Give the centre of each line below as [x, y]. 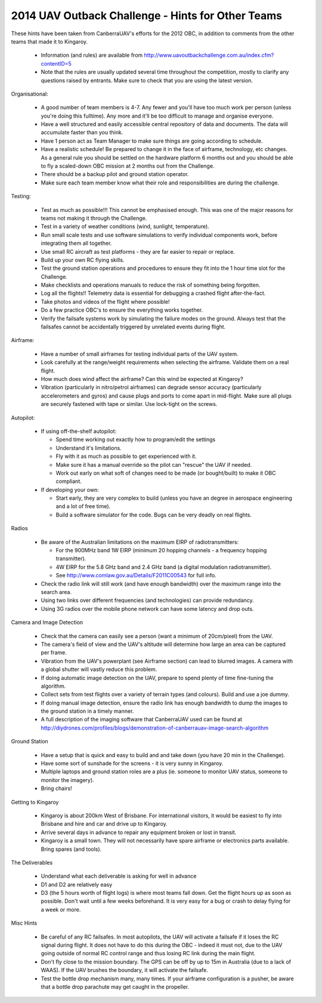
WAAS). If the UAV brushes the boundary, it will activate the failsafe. [125, 970]
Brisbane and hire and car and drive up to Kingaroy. [104, 824]
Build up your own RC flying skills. [83, 260]
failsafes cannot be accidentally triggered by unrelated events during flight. [133, 327]
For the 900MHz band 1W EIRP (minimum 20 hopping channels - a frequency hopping [161, 550]
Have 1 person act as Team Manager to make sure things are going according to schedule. [152, 141]
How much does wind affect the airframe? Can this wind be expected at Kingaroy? [142, 379]
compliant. [69, 481]
